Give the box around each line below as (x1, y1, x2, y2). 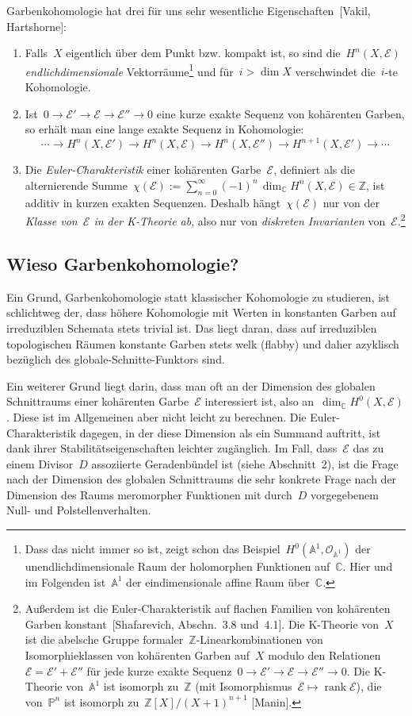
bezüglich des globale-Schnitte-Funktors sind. (6, 351, 225, 368)
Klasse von (25, 212, 78, 229)
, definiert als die (273, 161, 355, 178)
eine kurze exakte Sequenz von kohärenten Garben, (156, 105, 405, 121)
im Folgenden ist (25, 573, 106, 590)
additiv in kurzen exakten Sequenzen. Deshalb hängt (25, 194, 281, 210)
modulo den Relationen (268, 647, 381, 664)
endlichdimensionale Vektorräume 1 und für (25, 60, 234, 79)
